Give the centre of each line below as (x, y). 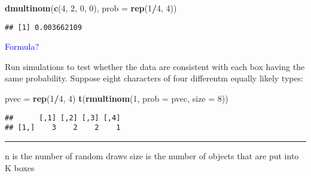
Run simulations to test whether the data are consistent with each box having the (155, 66)
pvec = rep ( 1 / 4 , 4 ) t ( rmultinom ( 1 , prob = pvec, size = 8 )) (117, 98)
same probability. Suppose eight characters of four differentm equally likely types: (154, 78)
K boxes (20, 167)
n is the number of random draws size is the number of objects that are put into (152, 155)
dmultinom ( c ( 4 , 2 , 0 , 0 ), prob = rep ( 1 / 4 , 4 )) (91, 8)
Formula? (22, 46)
